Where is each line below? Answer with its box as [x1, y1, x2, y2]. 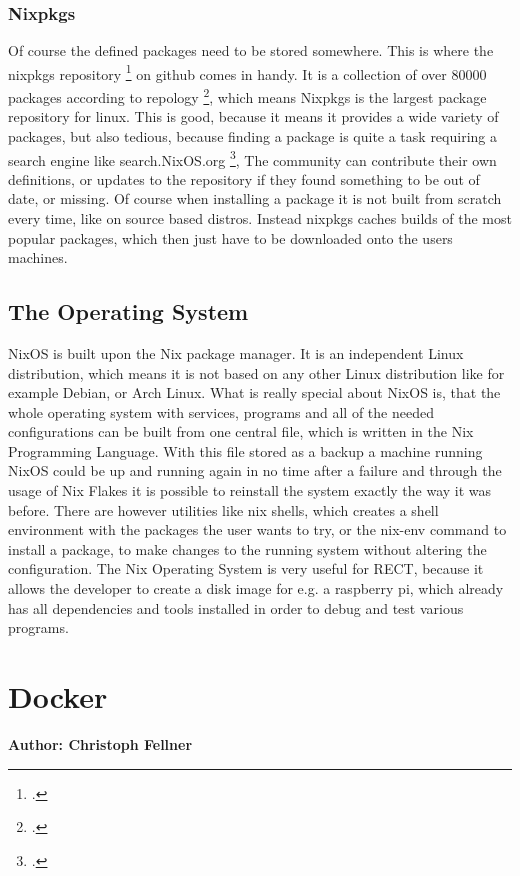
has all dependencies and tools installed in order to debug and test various [8, 597, 464, 618]
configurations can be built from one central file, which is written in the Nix [8, 421, 474, 442]
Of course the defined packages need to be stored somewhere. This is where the [8, 40, 494, 61]
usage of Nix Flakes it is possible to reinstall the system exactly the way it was [8, 480, 492, 501]
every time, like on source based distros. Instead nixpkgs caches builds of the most [8, 207, 512, 228]
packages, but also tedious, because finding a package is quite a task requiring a [8, 125, 497, 146]
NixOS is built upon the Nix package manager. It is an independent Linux [8, 342, 464, 363]
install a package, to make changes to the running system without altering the [8, 538, 487, 559]
